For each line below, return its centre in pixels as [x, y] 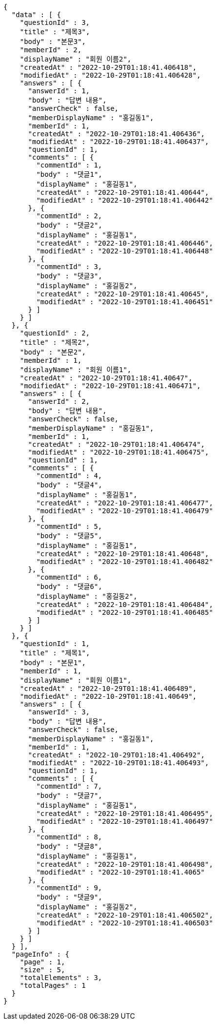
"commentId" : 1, [69, 165]
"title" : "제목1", [55, 653]
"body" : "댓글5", [69, 536]
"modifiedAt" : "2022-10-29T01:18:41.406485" [125, 612]
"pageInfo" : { [40, 954]
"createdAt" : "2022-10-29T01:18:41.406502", [125, 915]
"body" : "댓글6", [69, 586]
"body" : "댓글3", [69, 276]
